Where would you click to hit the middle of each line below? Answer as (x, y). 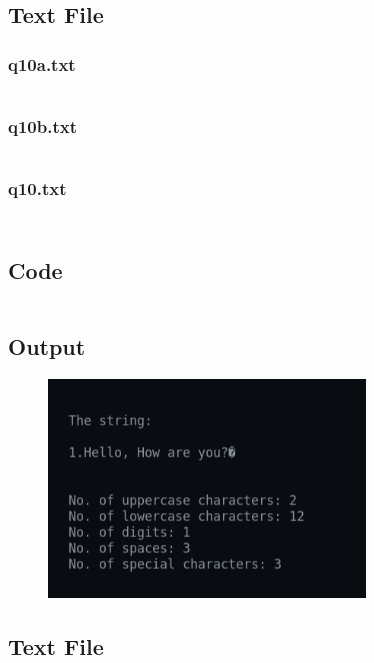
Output (47, 345)
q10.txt (37, 188)
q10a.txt (42, 63)
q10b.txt (42, 125)
